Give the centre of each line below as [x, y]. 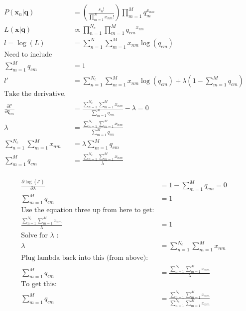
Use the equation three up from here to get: [88, 210]
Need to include [28, 54]
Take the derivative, [35, 94]
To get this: [39, 284]
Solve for [34, 235]
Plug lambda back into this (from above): [85, 258]
